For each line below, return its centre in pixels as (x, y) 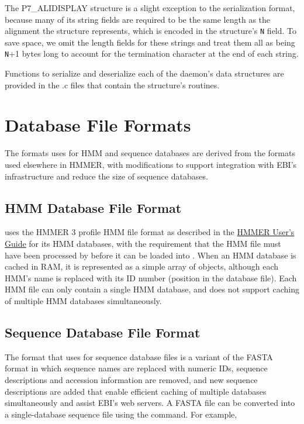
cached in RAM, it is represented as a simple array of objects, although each (142, 266)
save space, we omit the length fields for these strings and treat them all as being (150, 42)
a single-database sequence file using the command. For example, (121, 414)
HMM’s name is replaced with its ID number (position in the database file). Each (151, 278)
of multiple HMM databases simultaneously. (83, 300)
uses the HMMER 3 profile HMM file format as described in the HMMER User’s (150, 232)
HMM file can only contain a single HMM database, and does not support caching (152, 289)
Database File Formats (98, 125)
